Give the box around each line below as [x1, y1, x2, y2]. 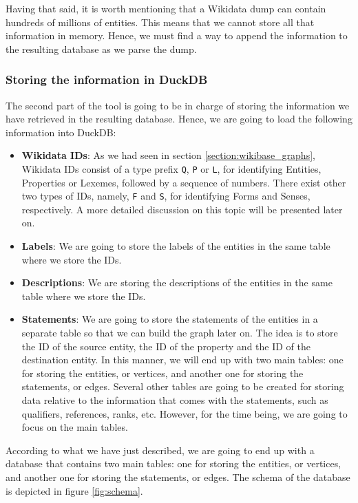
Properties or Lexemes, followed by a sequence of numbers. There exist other [21, 175, 346, 189]
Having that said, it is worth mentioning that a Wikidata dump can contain [6, 1, 326, 15]
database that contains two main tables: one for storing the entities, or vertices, [6, 456, 341, 471]
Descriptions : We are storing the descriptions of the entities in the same [21, 275, 333, 290]
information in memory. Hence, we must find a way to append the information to [6, 28, 348, 43]
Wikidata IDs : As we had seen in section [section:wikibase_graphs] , [21, 148, 315, 162]
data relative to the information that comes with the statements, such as [21, 393, 328, 407]
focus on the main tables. [21, 420, 128, 434]
